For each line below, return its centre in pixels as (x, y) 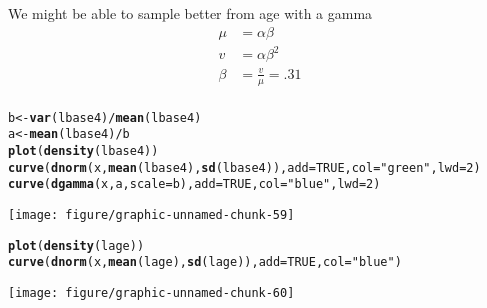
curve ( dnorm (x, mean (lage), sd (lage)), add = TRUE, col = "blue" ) (205, 262)
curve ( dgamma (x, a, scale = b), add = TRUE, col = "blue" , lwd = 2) (194, 184)
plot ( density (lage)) (76, 245)
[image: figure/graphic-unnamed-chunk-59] (151, 214)
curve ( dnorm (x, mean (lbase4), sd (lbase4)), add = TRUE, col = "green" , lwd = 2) (244, 167)
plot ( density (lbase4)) (83, 150)
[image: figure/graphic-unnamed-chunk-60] (151, 292)
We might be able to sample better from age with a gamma (190, 13)
